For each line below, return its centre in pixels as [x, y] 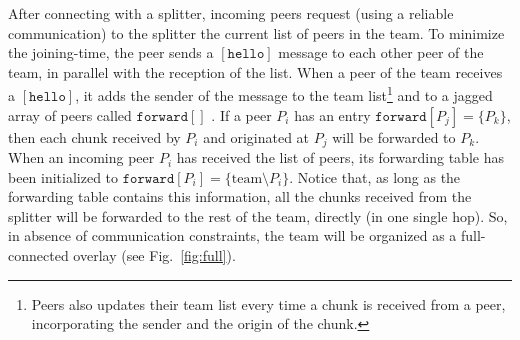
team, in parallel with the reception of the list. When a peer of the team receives [255, 71]
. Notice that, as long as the [375, 176]
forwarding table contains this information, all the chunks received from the [240, 196]
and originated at [256, 136]
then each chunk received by [94, 136]
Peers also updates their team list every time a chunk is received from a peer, [268, 303]
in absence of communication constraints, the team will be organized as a [232, 235]
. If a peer [241, 114]
